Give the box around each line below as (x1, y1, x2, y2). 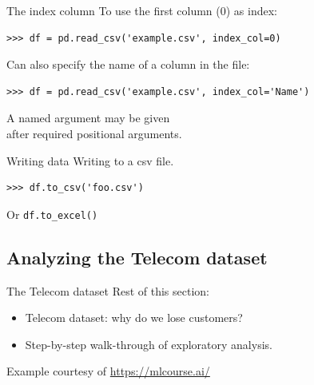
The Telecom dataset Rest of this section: (6, 282, 210, 299)
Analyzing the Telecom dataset (6, 244, 268, 269)
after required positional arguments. (6, 125, 182, 141)
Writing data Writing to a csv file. (6, 152, 174, 169)
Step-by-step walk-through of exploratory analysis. (25, 335, 272, 352)
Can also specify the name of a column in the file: (6, 56, 250, 73)
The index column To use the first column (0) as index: (6, 2, 277, 18)
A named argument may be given (6, 109, 170, 126)
